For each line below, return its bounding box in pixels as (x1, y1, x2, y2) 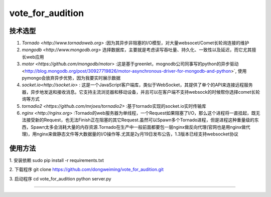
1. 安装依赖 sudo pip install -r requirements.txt (9, 157, 104, 163)
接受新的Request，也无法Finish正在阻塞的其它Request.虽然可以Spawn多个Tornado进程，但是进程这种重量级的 (26, 117, 255, 123)
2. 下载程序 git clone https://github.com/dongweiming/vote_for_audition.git (9, 166, 164, 172)
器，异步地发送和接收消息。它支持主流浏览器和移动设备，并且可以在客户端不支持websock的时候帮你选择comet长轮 (22, 89, 260, 95)
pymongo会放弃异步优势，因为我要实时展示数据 (22, 75, 121, 81)
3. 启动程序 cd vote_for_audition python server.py (9, 175, 111, 181)
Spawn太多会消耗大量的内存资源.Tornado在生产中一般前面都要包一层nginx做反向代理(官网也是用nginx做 (30, 124, 246, 130)
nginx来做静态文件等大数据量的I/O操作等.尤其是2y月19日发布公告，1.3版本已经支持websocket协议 (37, 131, 238, 137)
